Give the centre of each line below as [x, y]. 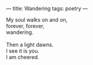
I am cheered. [23, 57]
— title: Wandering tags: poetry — [47, 8]
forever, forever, [25, 26]
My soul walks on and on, [37, 20]
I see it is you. [23, 51]
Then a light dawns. [30, 45]
